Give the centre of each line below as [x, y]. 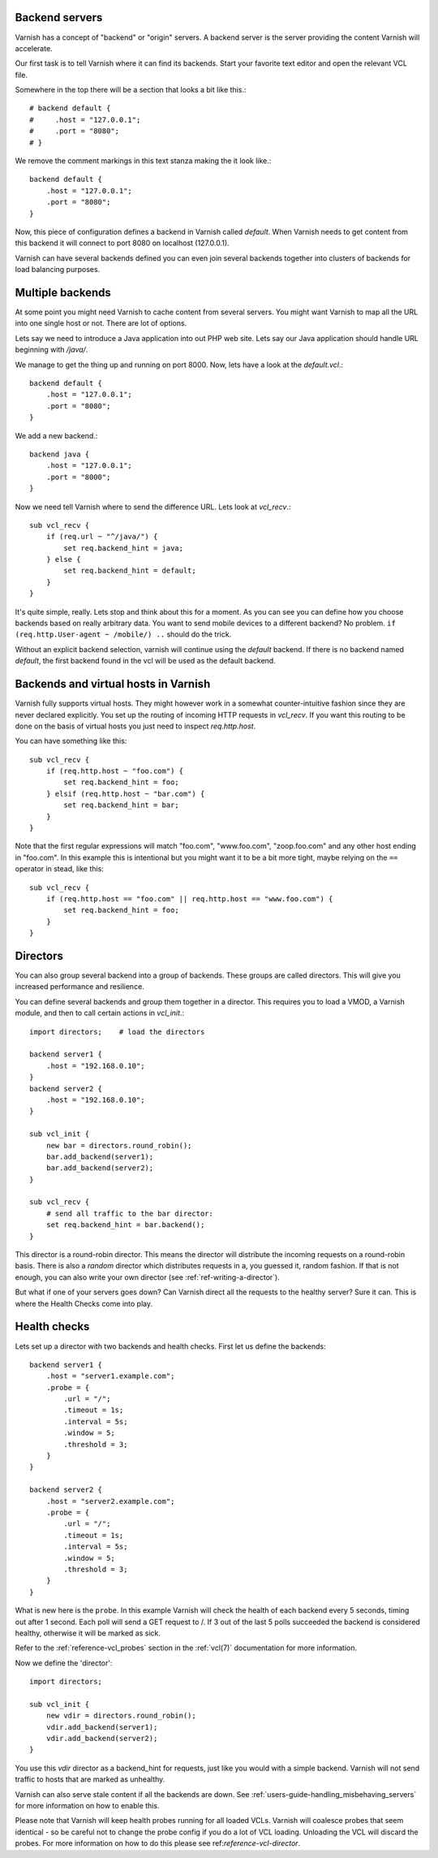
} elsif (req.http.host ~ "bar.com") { [125, 793]
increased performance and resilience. [80, 987]
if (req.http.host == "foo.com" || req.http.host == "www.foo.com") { [189, 899]
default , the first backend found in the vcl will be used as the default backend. [145, 661]
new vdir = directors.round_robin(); [121, 1716]
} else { [63, 560]
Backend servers [59, 17]
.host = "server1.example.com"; [110, 1376]
